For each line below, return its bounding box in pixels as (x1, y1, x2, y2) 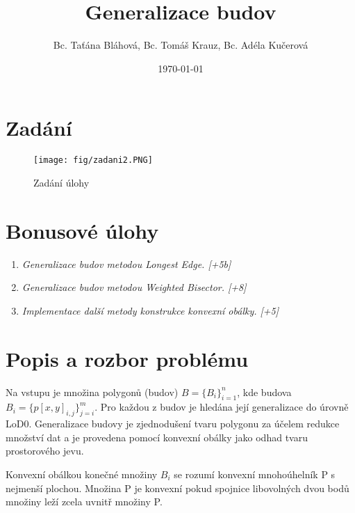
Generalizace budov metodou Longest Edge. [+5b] (22, 256, 231, 271)
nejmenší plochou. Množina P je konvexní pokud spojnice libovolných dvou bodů (6, 480, 349, 495)
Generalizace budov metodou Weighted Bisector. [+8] (22, 280, 247, 294)
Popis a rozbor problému (6, 344, 249, 372)
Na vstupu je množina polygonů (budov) (6, 384, 179, 399)
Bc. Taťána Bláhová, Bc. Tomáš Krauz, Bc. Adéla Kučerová (53, 38, 308, 52)
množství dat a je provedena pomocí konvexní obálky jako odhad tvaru (6, 429, 308, 444)
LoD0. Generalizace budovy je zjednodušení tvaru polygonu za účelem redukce (6, 416, 340, 431)
